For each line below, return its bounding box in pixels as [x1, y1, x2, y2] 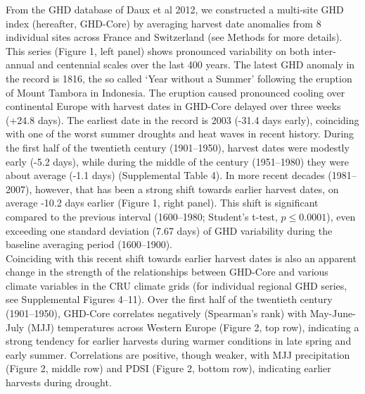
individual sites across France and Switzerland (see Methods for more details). [6, 30, 342, 44]
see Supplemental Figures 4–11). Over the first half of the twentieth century [6, 292, 333, 307]
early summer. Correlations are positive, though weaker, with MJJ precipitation [6, 347, 350, 362]
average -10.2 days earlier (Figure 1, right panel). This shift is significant [6, 195, 319, 210]
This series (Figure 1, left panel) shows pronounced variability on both [6, 43, 310, 58]
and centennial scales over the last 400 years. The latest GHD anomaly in [37, 57, 355, 72]
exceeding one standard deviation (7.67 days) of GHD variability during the [6, 223, 333, 238]
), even [326, 209, 356, 223]
